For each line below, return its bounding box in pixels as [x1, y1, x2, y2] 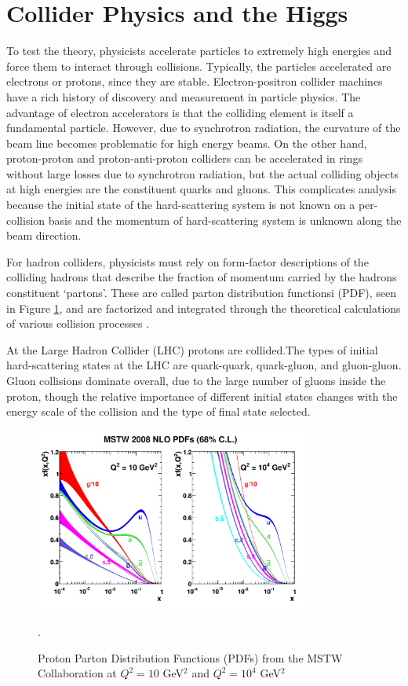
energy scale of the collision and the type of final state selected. [6, 403, 311, 420]
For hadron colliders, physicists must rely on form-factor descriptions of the [6, 253, 369, 270]
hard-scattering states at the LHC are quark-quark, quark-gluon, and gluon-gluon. [6, 357, 402, 373]
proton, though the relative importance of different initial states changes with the [6, 387, 398, 404]
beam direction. [6, 227, 82, 244]
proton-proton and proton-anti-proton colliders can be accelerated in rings [6, 150, 362, 167]
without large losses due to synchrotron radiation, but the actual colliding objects [6, 165, 399, 182]
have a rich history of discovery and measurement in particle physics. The [6, 88, 361, 105]
